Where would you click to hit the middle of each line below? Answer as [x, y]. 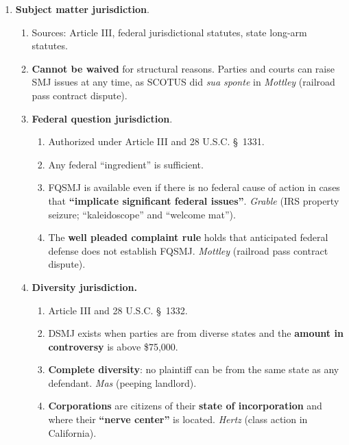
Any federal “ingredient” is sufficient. [126, 164]
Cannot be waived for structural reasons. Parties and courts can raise [183, 68]
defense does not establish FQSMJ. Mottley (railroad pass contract [188, 250]
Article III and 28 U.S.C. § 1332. [118, 310]
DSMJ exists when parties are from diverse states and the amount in [196, 333]
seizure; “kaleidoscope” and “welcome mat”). [142, 214]
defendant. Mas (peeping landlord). [122, 382]
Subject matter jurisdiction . [82, 9]
